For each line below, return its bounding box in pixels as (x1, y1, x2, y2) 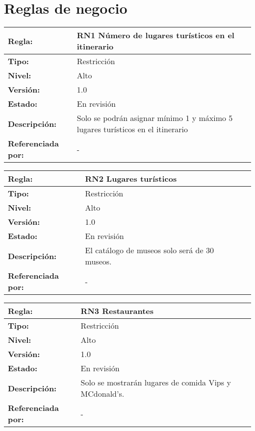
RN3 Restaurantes (80, 305, 154, 317)
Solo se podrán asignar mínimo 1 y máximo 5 (76, 112, 233, 124)
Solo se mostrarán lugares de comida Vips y (80, 377, 231, 388)
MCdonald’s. (80, 388, 125, 400)
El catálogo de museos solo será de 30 (85, 244, 214, 256)
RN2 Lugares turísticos (85, 173, 177, 185)
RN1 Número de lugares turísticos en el (76, 29, 234, 41)
